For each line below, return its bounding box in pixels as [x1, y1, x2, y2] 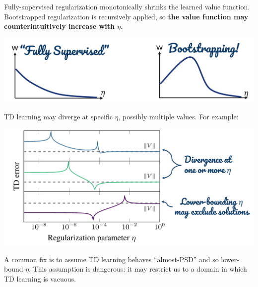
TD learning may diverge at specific [4, 111, 113, 121]
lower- [221, 254, 239, 264]
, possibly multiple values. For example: [118, 111, 239, 121]
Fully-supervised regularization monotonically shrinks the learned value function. [4, 1, 250, 11]
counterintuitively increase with [4, 21, 115, 31]
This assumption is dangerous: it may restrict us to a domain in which [33, 264, 247, 274]
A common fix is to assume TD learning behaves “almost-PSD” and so [4, 254, 219, 264]
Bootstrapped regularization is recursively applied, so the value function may [4, 11, 249, 21]
